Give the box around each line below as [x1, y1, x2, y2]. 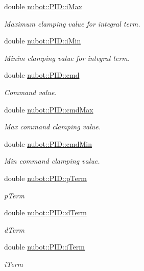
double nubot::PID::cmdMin [4, 138, 92, 149]
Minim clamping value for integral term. [4, 52, 130, 63]
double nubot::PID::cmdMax [4, 104, 93, 115]
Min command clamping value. [4, 155, 100, 166]
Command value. [4, 86, 57, 97]
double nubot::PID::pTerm [4, 172, 87, 183]
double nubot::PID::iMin [4, 35, 81, 46]
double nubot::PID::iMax [4, 1, 82, 11]
